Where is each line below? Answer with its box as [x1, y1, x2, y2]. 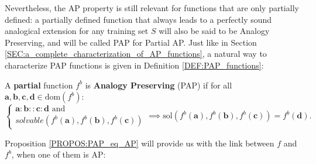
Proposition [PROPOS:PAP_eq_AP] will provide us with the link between [5, 136, 274, 149]
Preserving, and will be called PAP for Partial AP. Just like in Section [5, 36, 257, 48]
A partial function [5, 78, 73, 91]
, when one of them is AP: [11, 148, 106, 160]
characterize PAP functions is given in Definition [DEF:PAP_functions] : [5, 59, 264, 71]
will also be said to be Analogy [159, 25, 270, 37]
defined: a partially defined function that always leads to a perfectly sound [5, 13, 272, 25]
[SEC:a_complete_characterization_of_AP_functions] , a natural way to [5, 47, 267, 60]
